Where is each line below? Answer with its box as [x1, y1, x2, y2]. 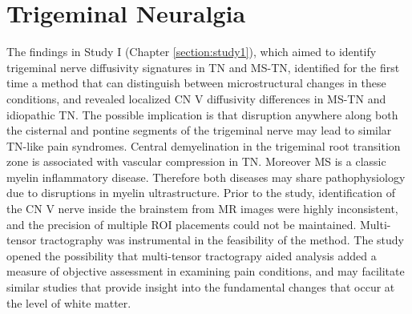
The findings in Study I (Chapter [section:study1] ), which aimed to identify [6, 43, 377, 60]
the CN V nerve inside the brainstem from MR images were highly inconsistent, [6, 200, 398, 217]
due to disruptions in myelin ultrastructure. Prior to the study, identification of [6, 184, 395, 201]
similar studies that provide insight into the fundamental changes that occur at [6, 279, 395, 296]
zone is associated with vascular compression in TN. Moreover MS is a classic [6, 153, 386, 170]
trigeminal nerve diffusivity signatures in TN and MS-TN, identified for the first [6, 58, 400, 75]
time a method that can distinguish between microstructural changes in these [6, 74, 386, 91]
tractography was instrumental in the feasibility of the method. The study [40, 231, 405, 248]
